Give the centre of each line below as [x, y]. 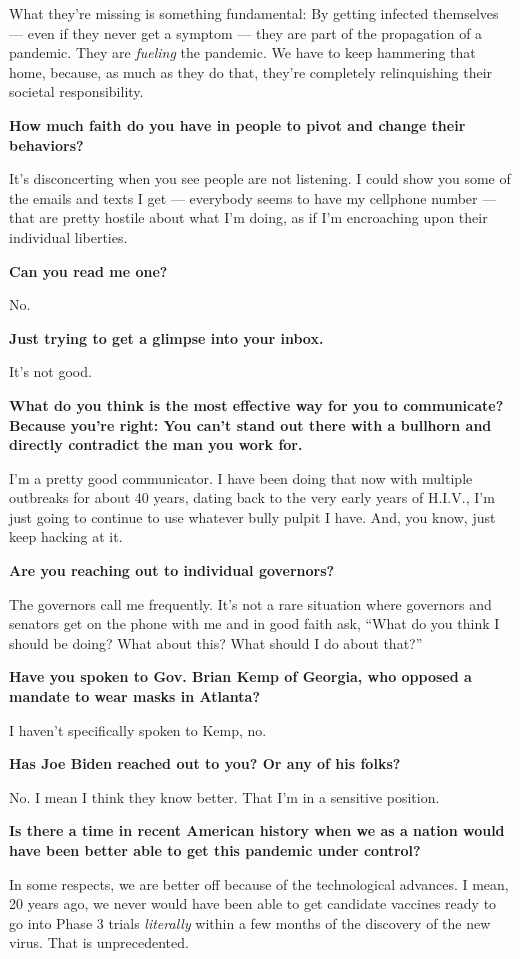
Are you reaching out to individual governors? [172, 570]
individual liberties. [68, 236]
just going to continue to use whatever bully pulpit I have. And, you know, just [252, 516]
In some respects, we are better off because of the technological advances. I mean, [259, 883]
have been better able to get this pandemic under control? [215, 850]
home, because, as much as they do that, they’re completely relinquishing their [251, 71]
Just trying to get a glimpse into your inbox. [166, 337]
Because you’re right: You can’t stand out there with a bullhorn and [250, 424]
